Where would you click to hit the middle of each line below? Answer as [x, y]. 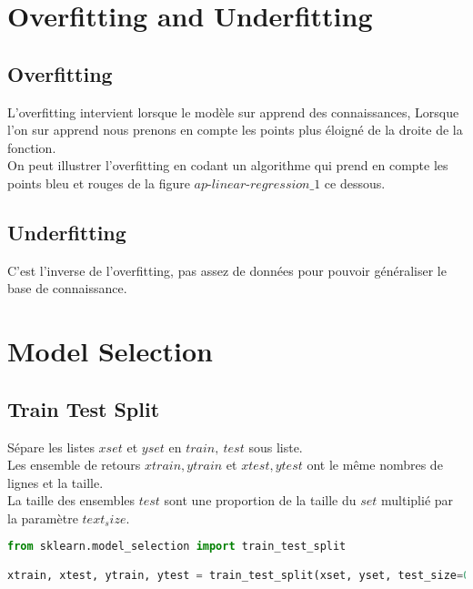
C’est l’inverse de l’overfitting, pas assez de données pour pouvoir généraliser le [227, 270]
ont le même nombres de [375, 465]
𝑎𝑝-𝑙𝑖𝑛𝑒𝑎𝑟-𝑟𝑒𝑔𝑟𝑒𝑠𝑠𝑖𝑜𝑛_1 [257, 184]
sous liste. [276, 447]
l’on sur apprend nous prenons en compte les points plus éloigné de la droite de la [235, 130]
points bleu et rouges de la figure [99, 183]
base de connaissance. [67, 288]
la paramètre [43, 518]
